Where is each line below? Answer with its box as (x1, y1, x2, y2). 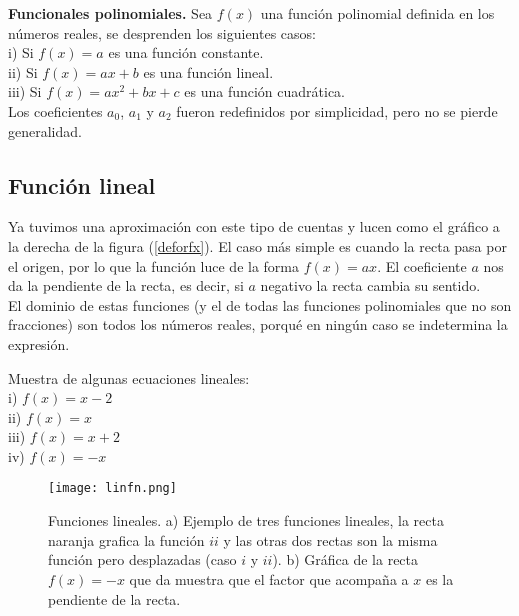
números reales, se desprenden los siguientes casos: (8, 22, 316, 43)
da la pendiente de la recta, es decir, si (8, 275, 244, 296)
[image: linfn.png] (48, 481, 177, 496)
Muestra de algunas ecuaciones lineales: (8, 367, 250, 388)
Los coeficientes (8, 100, 103, 121)
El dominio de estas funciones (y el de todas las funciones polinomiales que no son (8, 294, 512, 315)
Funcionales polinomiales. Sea (8, 3, 213, 23)
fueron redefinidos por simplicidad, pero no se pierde (176, 100, 498, 121)
